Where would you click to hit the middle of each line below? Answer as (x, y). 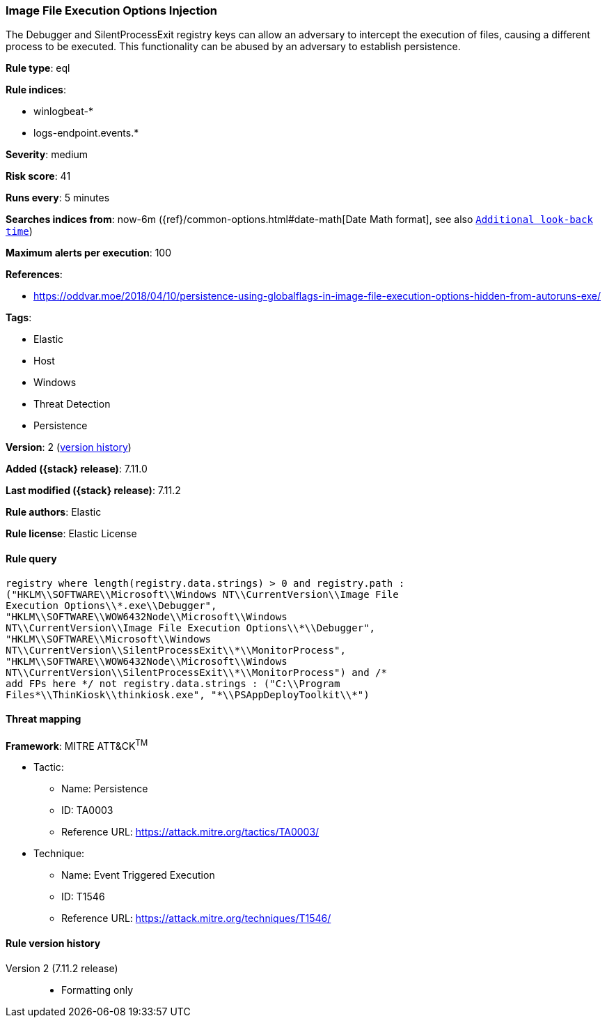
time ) (19, 231)
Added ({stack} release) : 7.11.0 (77, 469)
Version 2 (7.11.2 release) (62, 968)
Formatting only (97, 990)
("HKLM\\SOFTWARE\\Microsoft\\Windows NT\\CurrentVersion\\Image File (202, 594)
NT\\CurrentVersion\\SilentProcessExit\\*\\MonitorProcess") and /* (196, 672)
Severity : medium (47, 155)
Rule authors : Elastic (54, 512)
